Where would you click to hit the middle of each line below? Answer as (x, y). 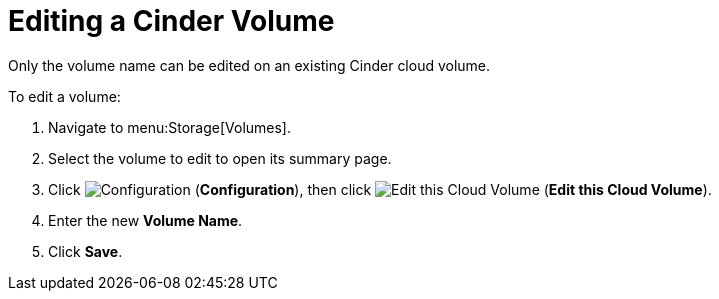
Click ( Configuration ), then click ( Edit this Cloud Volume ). (380, 189)
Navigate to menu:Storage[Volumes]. (170, 127)
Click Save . (85, 251)
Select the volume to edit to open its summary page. (220, 158)
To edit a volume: (64, 96)
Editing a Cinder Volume (171, 21)
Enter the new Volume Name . (145, 220)
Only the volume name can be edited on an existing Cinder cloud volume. (249, 65)
